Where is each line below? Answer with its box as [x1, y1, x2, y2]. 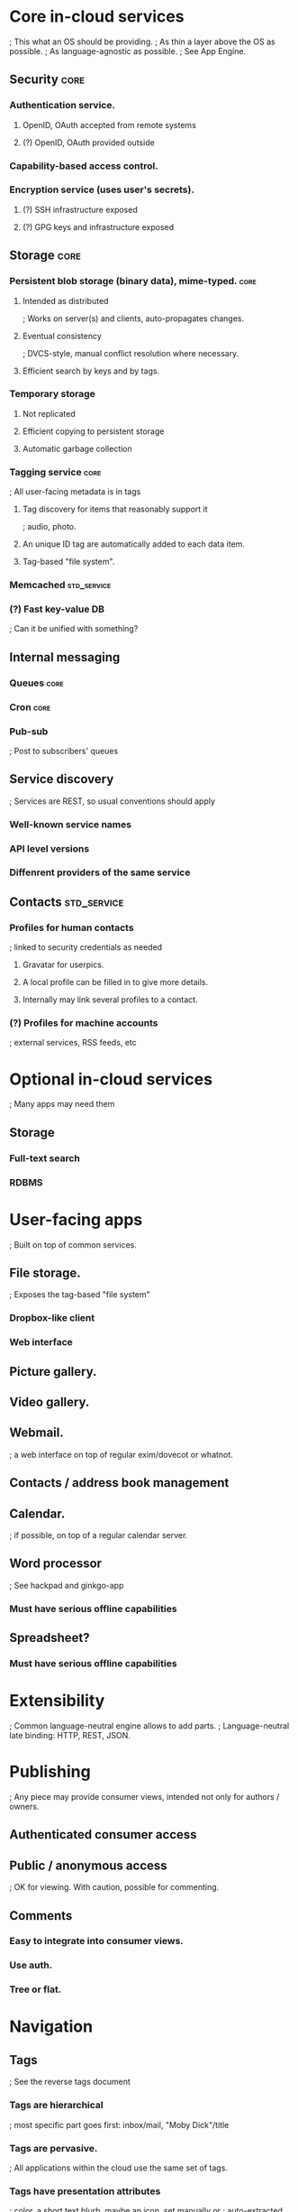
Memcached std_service [9, 579, 112, 592]
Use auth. [9, 1959, 53, 1972]
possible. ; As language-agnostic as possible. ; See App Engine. [9, 45, 246, 56]
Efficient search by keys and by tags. [22, 365, 160, 376]
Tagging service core [9, 465, 102, 478]
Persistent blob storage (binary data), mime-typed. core [9, 275, 257, 288]
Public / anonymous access [9, 1857, 168, 1873]
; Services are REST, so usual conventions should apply [9, 796, 216, 806]
